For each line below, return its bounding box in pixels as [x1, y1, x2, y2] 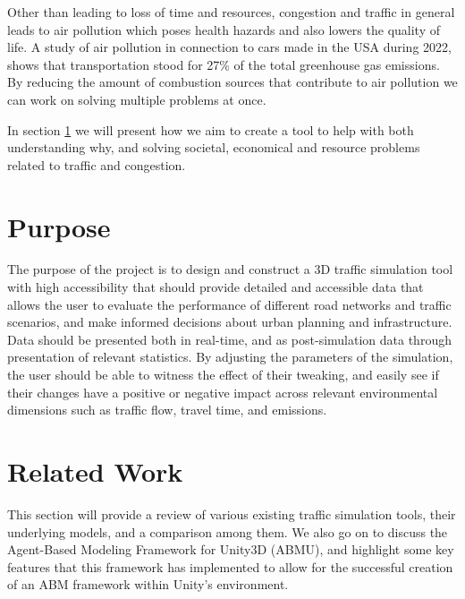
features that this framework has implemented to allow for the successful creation [7, 557, 453, 576]
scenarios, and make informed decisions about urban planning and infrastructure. [7, 312, 452, 331]
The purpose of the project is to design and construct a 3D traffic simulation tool [7, 260, 453, 278]
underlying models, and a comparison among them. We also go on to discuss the [7, 522, 448, 541]
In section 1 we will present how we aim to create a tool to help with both [7, 120, 414, 139]
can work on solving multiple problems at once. [7, 90, 266, 108]
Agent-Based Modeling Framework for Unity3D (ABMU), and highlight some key [7, 540, 454, 559]
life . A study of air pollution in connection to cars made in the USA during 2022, [7, 38, 452, 56]
